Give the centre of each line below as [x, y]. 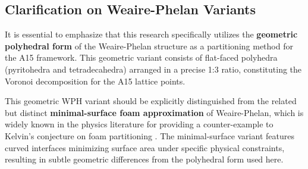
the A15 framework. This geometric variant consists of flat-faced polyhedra [141, 57]
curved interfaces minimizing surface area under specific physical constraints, [145, 147]
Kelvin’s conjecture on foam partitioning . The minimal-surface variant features [150, 135]
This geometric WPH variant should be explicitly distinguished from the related [151, 101]
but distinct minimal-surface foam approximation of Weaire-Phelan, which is [154, 112]
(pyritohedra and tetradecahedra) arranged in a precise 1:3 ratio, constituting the [153, 69]
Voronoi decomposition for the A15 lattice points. [95, 81]
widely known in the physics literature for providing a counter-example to [139, 124]
